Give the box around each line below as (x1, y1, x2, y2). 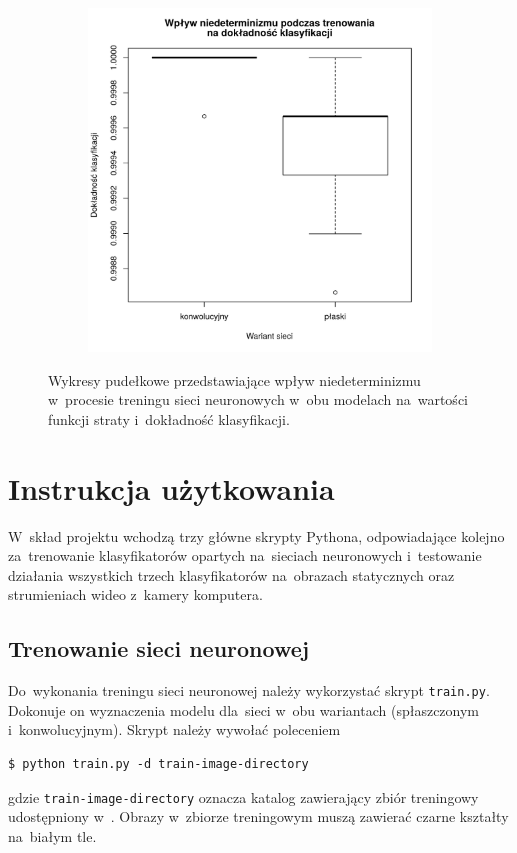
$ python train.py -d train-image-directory (8, 756, 309, 771)
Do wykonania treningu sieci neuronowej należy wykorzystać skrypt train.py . (8, 680, 490, 701)
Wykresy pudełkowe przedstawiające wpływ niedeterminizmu (48, 369, 421, 390)
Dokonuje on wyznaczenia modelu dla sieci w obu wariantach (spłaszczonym (8, 699, 480, 720)
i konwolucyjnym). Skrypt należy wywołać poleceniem (8, 719, 341, 740)
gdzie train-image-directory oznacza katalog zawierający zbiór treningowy (8, 786, 479, 807)
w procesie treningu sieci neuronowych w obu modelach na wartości (48, 389, 468, 410)
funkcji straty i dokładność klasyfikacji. (48, 408, 290, 429)
